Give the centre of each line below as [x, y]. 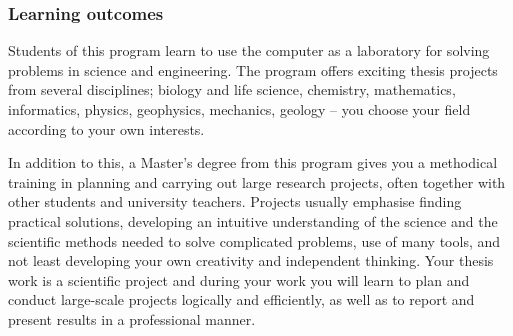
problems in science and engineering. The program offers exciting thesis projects [253, 69]
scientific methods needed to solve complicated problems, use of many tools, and [254, 240]
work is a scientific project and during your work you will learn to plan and [239, 279]
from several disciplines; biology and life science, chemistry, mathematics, [232, 89]
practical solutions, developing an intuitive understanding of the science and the [253, 220]
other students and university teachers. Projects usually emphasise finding [235, 201]
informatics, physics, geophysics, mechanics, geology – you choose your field [239, 109]
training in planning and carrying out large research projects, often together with [257, 181]
